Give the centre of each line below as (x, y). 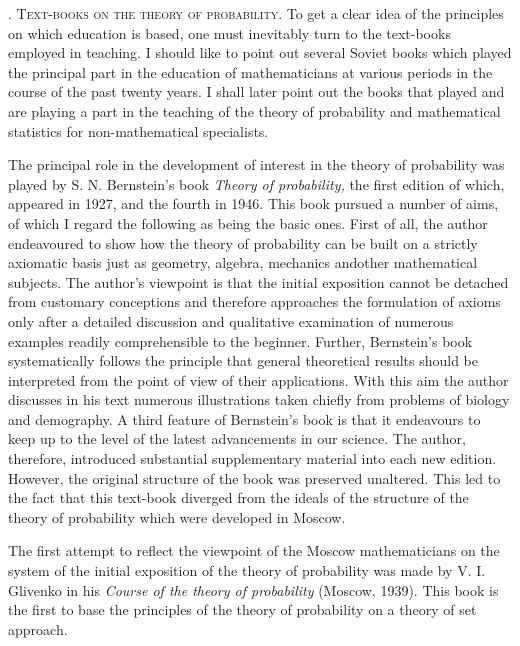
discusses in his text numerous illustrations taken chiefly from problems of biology (259, 399)
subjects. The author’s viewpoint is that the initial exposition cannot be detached (258, 281)
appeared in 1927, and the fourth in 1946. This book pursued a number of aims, (253, 203)
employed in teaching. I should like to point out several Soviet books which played (260, 52)
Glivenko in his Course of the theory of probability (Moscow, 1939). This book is (253, 589)
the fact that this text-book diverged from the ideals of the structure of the (238, 497)
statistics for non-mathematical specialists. (138, 130)
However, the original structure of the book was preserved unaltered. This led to (254, 477)
